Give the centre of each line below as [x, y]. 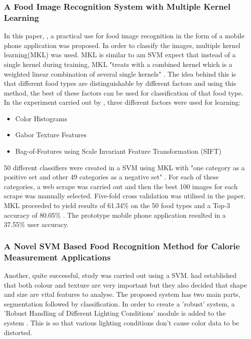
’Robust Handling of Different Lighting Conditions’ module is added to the [115, 313]
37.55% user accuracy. [36, 224]
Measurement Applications [57, 257]
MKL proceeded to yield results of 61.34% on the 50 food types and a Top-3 [117, 205]
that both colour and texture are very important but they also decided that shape [125, 284]
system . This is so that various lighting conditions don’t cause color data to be [122, 322]
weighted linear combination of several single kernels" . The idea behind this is [120, 73]
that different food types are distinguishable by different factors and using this [120, 83]
